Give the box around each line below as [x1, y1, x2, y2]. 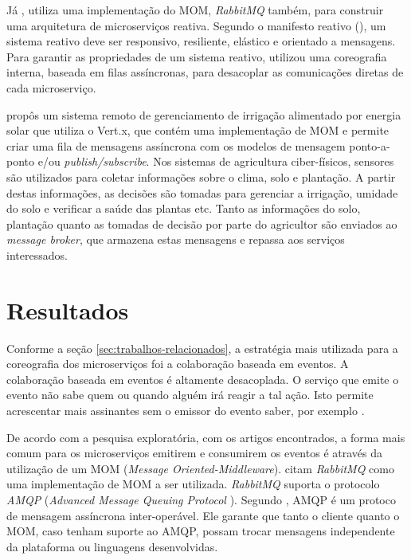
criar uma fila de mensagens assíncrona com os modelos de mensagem [6, 137, 346, 154]
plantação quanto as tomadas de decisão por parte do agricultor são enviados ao [6, 215, 397, 232]
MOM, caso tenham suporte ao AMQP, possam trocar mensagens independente [6, 523, 395, 539]
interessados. [6, 246, 68, 263]
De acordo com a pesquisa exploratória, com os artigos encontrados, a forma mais [6, 429, 405, 445]
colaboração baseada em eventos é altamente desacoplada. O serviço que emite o [6, 370, 399, 387]
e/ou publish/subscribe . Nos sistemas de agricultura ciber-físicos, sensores [37, 153, 394, 170]
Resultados [6, 293, 129, 326]
